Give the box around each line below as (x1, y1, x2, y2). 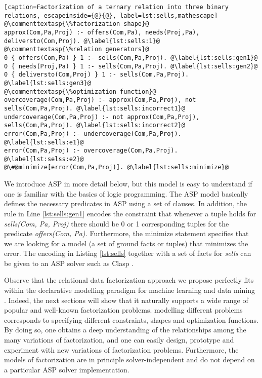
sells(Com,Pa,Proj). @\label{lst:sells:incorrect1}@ (4, 104, 185, 112)
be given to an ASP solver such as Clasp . (4, 257, 134, 268)
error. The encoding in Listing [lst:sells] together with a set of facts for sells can (4, 248, 251, 258)
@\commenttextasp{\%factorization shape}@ (4, 20, 149, 28)
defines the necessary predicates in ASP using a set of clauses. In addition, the (4, 198, 247, 209)
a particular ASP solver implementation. (4, 364, 129, 374)
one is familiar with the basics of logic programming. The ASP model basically (4, 188, 248, 199)
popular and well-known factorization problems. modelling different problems (4, 305, 243, 315)
